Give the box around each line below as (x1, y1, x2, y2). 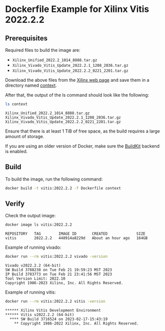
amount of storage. (5, 133, 45, 139)
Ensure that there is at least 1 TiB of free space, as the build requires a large (5, 128, 160, 134)
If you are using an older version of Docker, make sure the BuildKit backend (5, 143, 160, 149)
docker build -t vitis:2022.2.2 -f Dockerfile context (5, 185, 121, 190)
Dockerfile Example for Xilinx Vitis (5, 3, 150, 15)
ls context (5, 102, 28, 107)
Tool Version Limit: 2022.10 (5, 276, 66, 281)
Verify (5, 199, 25, 208)
